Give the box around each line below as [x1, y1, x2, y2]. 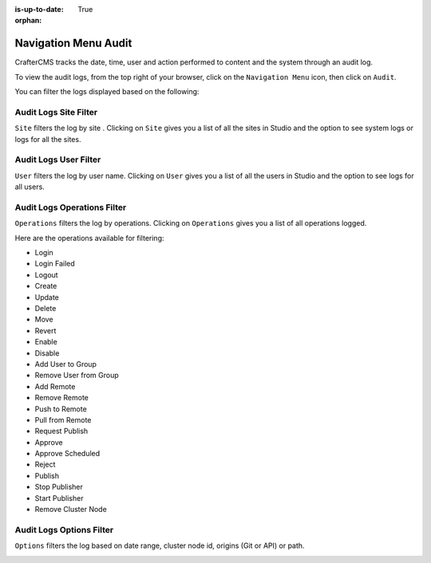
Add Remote [34, 381, 76, 391]
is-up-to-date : [14, 5, 64, 14]
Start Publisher [34, 493, 84, 502]
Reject [34, 459, 56, 470]
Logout [34, 270, 59, 279]
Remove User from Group [34, 371, 119, 380]
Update [34, 292, 60, 302]
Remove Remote [34, 393, 89, 403]
